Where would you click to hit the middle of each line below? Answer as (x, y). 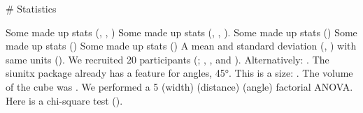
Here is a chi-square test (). (64, 100)
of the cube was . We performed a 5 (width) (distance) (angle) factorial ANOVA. (179, 86)
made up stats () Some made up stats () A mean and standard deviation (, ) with (181, 46)
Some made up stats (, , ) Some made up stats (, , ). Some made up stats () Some (181, 32)
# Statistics (31, 8)
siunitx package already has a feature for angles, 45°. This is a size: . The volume (179, 73)
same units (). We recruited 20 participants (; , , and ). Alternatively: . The (168, 59)
